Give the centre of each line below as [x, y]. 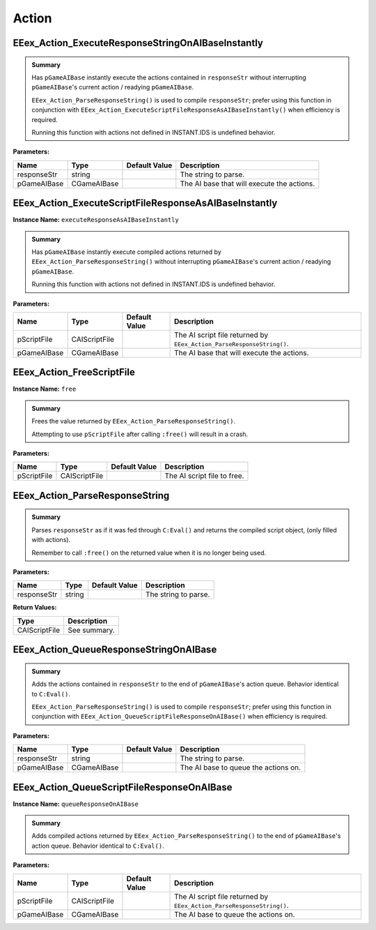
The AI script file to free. [204, 476]
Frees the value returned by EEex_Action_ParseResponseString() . [134, 421]
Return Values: [35, 608]
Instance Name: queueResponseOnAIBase [76, 804]
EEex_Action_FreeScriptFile [74, 372]
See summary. [91, 630]
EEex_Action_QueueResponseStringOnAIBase [115, 650]
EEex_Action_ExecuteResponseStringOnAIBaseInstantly [138, 43]
